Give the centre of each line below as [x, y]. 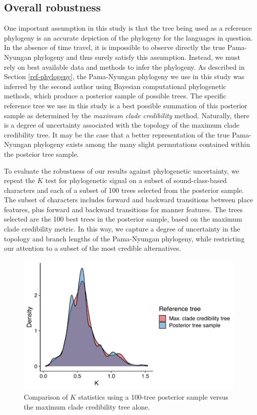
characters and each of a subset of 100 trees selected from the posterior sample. [124, 190]
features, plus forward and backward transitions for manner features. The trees [124, 209]
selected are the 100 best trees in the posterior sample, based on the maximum [123, 219]
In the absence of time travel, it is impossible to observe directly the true [115, 47]
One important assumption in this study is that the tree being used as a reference [128, 28]
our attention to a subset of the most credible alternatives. [93, 248]
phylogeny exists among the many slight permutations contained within [142, 144]
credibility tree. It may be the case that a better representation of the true [117, 134]
